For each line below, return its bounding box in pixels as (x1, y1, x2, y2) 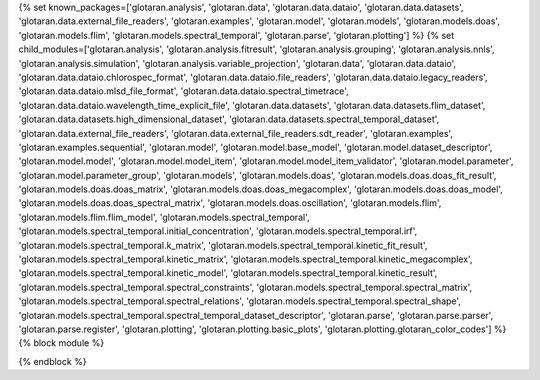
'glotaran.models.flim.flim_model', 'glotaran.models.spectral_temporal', (18, 211, 310, 223)
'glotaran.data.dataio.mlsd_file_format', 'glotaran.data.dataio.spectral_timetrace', (18, 85, 349, 97)
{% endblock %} (18, 355, 87, 367)
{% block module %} (18, 337, 105, 349)
